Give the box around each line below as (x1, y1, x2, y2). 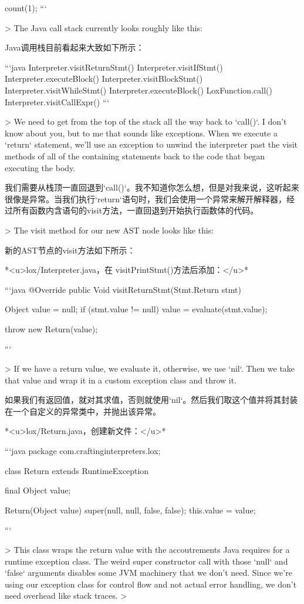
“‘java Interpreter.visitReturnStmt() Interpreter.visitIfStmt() (5, 61, 223, 73)
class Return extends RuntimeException (5, 464, 149, 476)
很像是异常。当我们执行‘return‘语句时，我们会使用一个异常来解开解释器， (5, 192, 286, 205)
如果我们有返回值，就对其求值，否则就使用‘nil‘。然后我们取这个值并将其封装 (5, 393, 298, 406)
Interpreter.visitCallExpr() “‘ (5, 95, 110, 108)
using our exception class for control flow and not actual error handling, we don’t (5, 578, 297, 590)
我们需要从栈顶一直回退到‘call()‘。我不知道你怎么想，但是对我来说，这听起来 (5, 181, 299, 193)
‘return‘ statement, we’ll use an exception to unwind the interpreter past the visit (5, 138, 298, 151)
